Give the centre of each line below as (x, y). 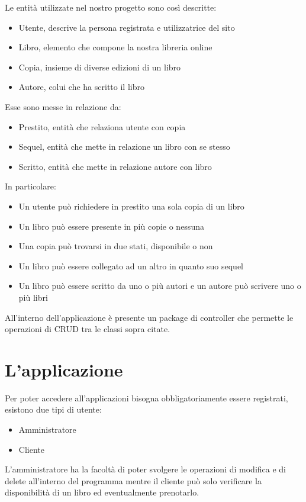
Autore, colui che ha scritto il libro (81, 87)
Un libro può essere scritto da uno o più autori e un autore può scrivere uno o (160, 286)
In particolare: (30, 186)
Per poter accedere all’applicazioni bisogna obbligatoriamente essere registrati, (146, 398)
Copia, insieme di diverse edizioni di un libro (100, 67)
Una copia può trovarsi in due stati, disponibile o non (116, 246)
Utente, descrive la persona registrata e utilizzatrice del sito (127, 27)
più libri (33, 297)
